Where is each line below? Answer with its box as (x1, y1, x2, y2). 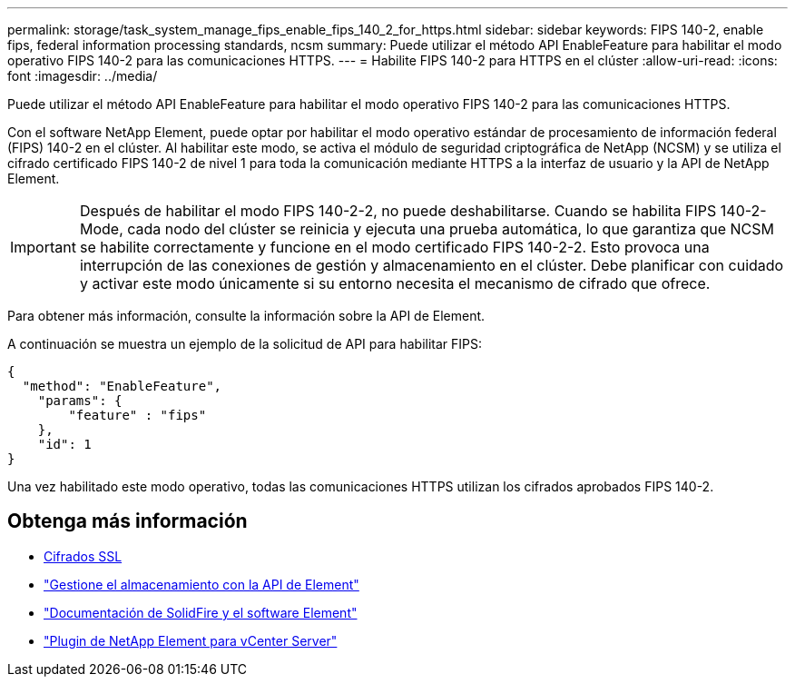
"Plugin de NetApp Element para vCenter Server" (44, 632, 338, 649)
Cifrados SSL (44, 548, 123, 564)
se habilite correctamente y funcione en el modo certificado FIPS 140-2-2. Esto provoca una (79, 238, 710, 256)
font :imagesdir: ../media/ (7, 68, 158, 84)
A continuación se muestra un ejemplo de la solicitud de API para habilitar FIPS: (7, 336, 483, 352)
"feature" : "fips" (68, 408, 207, 422)
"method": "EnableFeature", (22, 379, 222, 393)
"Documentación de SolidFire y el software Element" (44, 604, 358, 620)
